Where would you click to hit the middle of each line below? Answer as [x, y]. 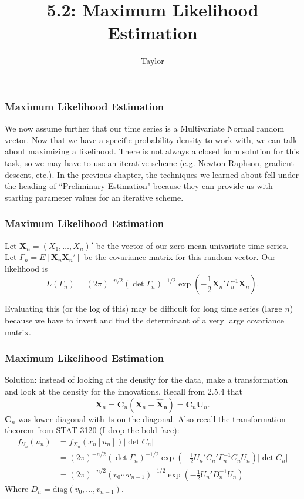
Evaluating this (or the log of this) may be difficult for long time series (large [143, 308]
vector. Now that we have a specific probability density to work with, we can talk [151, 139]
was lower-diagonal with [61, 418]
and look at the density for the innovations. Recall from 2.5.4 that [124, 391]
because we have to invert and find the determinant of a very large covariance [144, 320]
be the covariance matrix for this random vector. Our [180, 257]
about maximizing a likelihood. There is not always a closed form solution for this [152, 151]
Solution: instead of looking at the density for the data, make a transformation [146, 380]
